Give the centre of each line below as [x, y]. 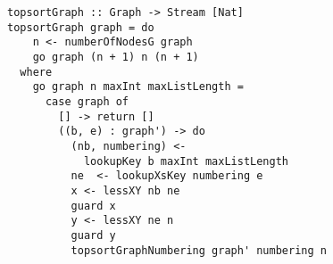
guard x [93, 206]
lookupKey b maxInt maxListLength [186, 161]
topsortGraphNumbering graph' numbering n [199, 250]
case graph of [87, 101]
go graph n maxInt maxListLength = [138, 87]
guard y [93, 235]
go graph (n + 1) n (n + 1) [116, 57]
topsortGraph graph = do [81, 27]
